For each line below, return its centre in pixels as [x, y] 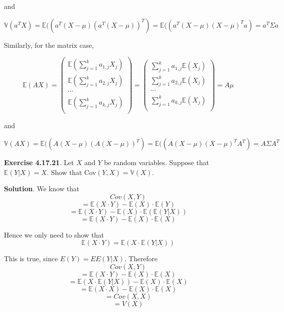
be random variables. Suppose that [156, 162]
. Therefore [141, 259]
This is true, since [31, 259]
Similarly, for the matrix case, [49, 45]
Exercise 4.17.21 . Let [39, 162]
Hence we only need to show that [54, 234]
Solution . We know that [42, 189]
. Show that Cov [71, 172]
